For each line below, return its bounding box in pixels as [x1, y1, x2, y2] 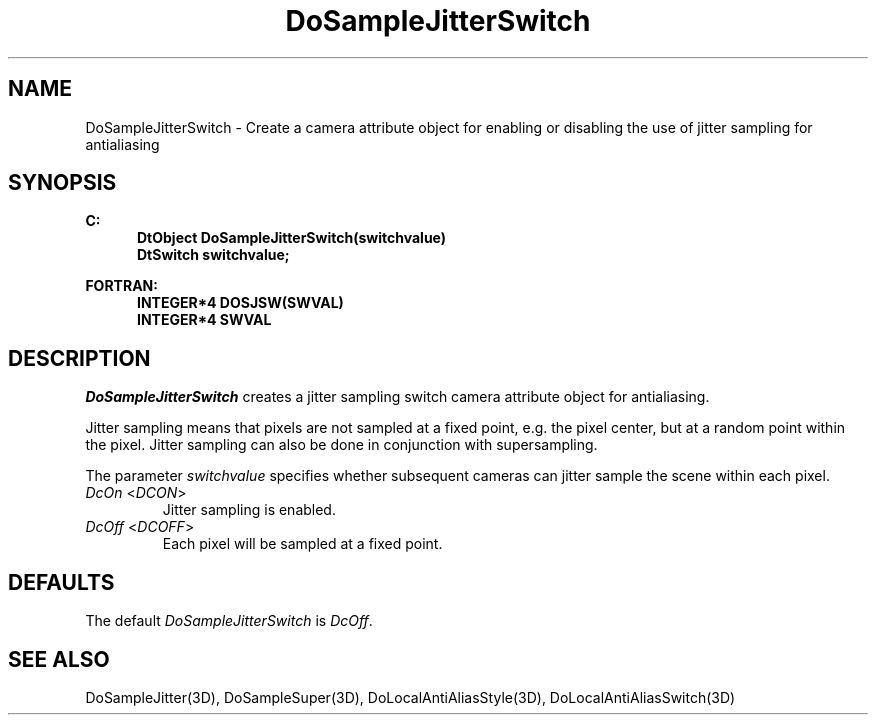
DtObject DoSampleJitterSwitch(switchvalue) [137, 229, 447, 247]
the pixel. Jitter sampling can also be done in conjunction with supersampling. [85, 436, 598, 454]
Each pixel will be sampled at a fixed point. [162, 535, 443, 553]
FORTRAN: [85, 277, 158, 295]
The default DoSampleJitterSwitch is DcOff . [85, 612, 373, 630]
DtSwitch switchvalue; [137, 246, 290, 264]
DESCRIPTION [8, 345, 151, 371]
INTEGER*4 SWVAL [137, 311, 272, 329]
